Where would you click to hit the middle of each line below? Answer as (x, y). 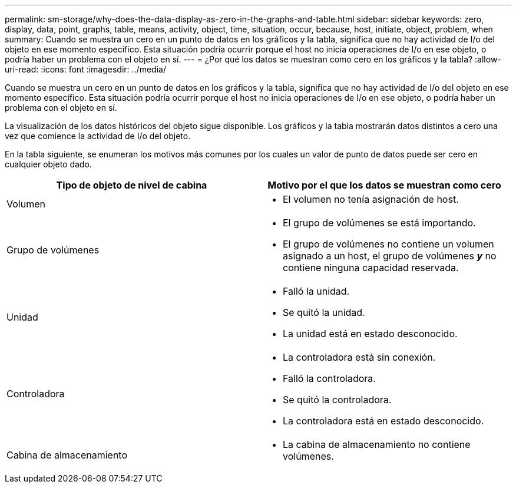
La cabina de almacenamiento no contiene (377, 444)
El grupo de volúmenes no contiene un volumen (388, 244)
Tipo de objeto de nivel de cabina (132, 185)
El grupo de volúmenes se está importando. (379, 223)
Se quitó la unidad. (324, 312)
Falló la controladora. (329, 378)
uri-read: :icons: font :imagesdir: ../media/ (85, 69)
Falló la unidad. (316, 291)
